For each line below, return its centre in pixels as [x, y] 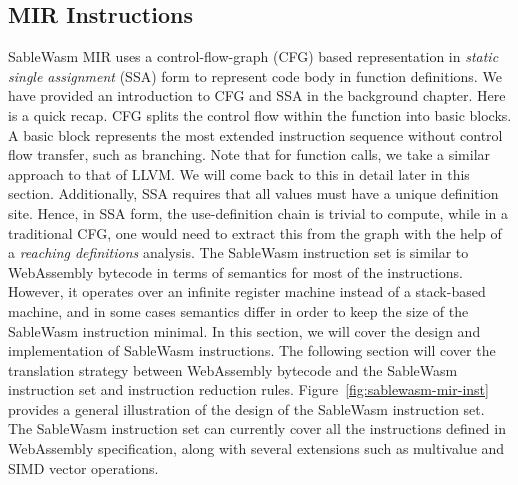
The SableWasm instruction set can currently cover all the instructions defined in [257, 428]
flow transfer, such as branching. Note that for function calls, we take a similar [249, 154]
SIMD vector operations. [83, 467]
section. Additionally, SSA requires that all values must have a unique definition [253, 193]
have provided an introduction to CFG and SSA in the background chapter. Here [257, 95]
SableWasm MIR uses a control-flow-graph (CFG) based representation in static [253, 56]
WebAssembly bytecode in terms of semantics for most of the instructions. [235, 271]
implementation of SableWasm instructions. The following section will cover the [252, 350]
